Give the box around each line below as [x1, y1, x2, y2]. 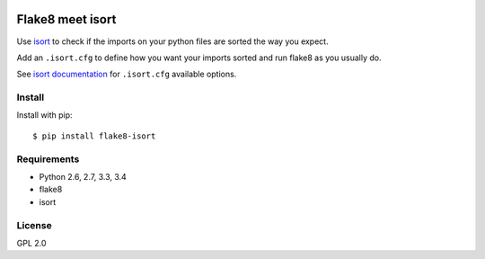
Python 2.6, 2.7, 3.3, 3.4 [39, 171, 128, 182]
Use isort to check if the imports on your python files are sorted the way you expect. [16, 36, 329, 47]
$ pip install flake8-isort [32, 130, 156, 141]
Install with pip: [16, 110, 73, 121]
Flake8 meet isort [16, 12, 117, 27]
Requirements [16, 153, 80, 165]
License [16, 219, 53, 231]
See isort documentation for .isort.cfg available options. [16, 68, 237, 80]
